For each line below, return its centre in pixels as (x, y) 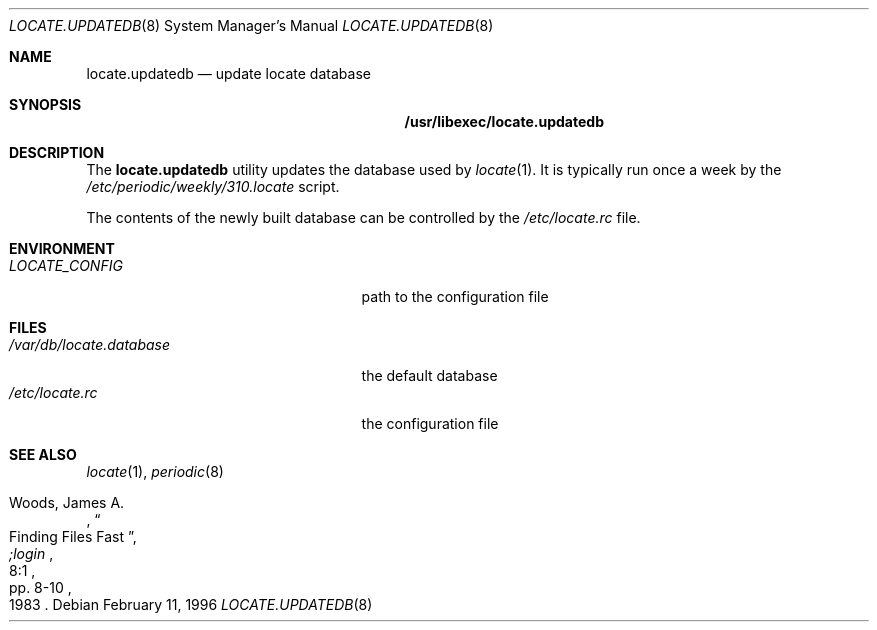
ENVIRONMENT (62, 248)
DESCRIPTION (57, 152)
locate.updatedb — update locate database (228, 73)
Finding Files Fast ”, (73, 536)
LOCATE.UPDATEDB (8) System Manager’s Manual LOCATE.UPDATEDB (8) (251, 25)
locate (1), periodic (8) (155, 471)
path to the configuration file (455, 296)
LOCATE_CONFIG (66, 265)
